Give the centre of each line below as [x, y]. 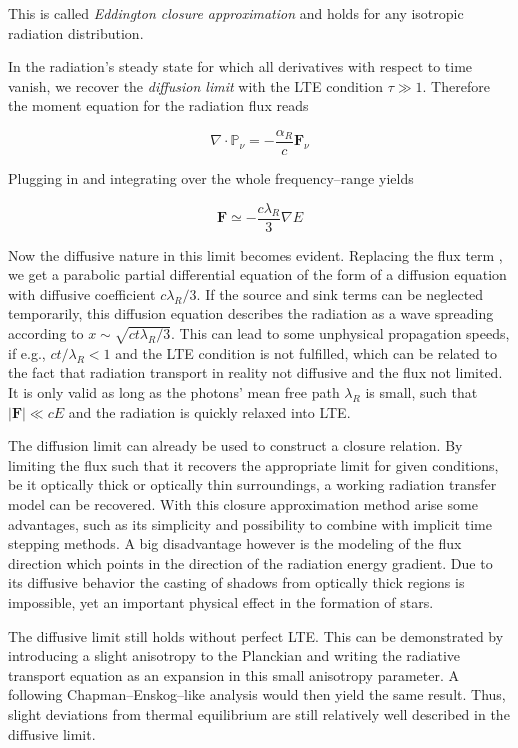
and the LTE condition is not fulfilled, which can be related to [306, 352]
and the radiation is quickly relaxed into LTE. [209, 411]
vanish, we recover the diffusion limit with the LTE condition [195, 85]
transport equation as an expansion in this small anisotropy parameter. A [234, 674]
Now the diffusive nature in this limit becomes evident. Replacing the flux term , [255, 254]
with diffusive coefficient [82, 293]
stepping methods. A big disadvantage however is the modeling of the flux [235, 543]
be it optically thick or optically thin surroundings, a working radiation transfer [252, 484]
